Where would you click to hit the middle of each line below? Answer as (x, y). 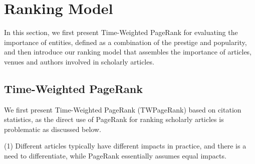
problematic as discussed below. (53, 129)
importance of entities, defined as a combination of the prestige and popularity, (125, 42)
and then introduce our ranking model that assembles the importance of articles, (128, 52)
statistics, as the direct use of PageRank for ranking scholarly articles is (114, 119)
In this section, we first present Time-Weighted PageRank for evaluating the (121, 32)
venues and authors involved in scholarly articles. (79, 61)
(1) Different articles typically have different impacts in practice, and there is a (125, 146)
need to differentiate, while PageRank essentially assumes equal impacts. (115, 156)
